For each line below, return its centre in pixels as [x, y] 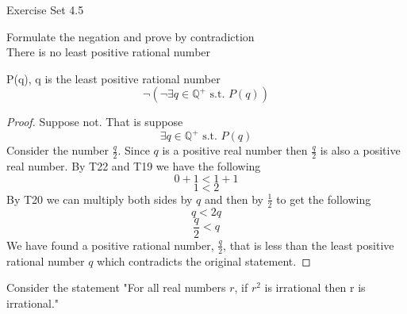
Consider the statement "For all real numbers [116, 287]
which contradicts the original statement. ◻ [204, 260]
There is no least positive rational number [109, 52]
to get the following [324, 199]
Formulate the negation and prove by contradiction [131, 36]
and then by [234, 199]
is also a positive [360, 150]
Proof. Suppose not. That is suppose [95, 122]
